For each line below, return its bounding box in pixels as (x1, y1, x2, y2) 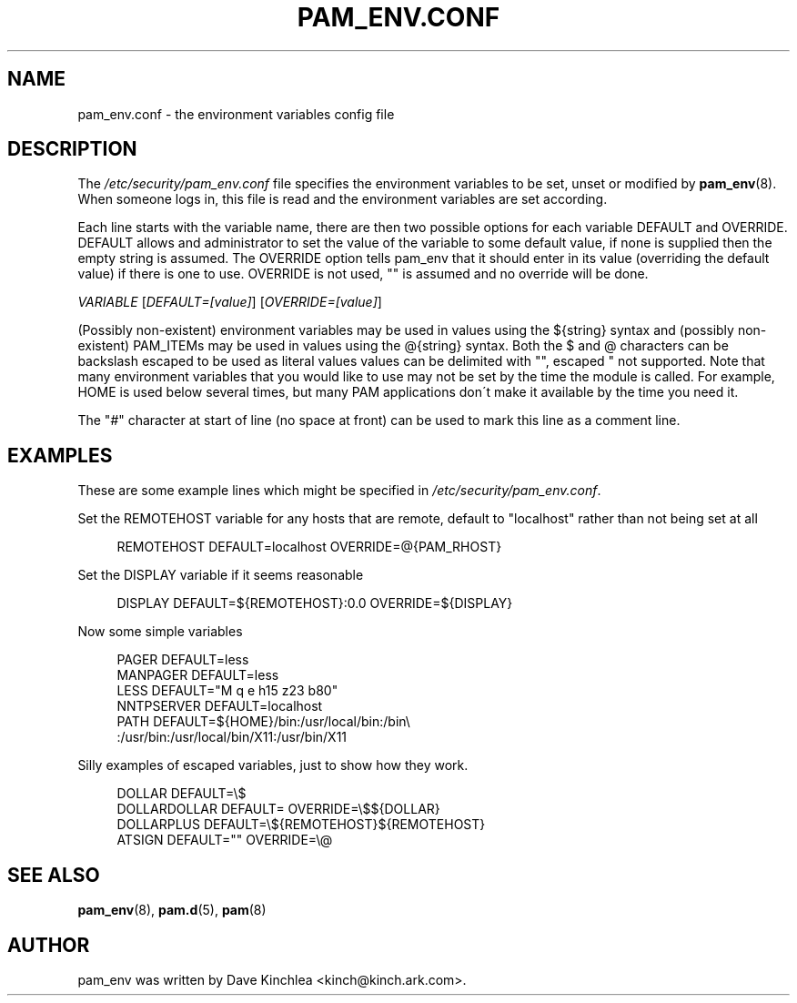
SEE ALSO (7, 863, 100, 886)
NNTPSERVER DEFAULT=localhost (116, 698, 323, 714)
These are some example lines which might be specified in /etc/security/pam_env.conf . (77, 482, 601, 499)
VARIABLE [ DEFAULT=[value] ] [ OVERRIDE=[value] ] (77, 294, 382, 310)
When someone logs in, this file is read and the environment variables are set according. (77, 191, 608, 208)
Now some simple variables (77, 623, 243, 640)
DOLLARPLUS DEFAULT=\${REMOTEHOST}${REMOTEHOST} (116, 816, 486, 833)
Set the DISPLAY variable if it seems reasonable (77, 567, 364, 583)
